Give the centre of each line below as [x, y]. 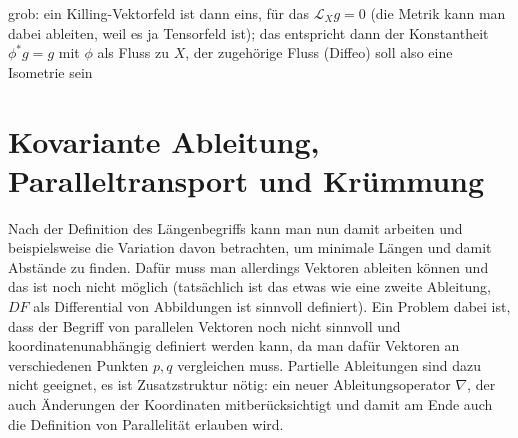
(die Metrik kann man [438, 13]
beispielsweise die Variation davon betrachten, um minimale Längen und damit [250, 247]
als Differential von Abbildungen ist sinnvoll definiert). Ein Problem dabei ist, [272, 306]
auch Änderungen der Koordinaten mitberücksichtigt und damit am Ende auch [250, 404]
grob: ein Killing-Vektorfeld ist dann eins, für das [159, 13]
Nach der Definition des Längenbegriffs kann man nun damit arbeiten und [235, 227]
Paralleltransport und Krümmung [246, 179]
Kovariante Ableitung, [164, 140]
